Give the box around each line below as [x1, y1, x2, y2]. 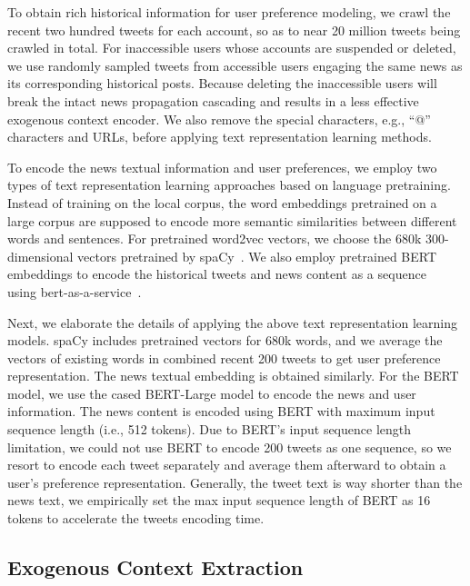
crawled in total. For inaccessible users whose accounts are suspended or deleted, [7, 38, 456, 57]
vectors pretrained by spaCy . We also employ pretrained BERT [77, 246, 437, 265]
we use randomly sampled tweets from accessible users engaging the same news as [7, 55, 463, 74]
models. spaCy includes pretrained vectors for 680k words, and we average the [7, 331, 443, 350]
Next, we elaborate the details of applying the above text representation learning [7, 313, 457, 332]
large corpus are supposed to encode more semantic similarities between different [7, 211, 457, 230]
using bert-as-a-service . [7, 282, 142, 301]
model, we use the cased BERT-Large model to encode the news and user [7, 383, 416, 402]
